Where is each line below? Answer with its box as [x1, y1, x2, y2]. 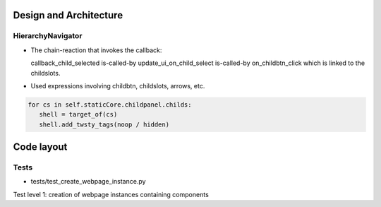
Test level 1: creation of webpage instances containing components [13, 190, 210, 199]
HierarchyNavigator [13, 31, 83, 41]
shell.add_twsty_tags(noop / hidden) [39, 120, 169, 129]
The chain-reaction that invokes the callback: [30, 46, 162, 54]
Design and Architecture [13, 9, 123, 21]
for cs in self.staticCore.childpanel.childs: [28, 100, 192, 109]
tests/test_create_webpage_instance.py [30, 177, 146, 186]
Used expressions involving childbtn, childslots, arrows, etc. [30, 81, 205, 90]
